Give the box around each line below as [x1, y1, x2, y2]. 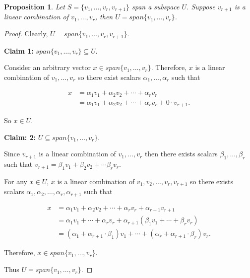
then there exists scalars [144, 148, 218, 159]
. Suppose [187, 1, 215, 11]
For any [4, 176, 27, 187]
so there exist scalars [78, 71, 141, 82]
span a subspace [131, 1, 180, 11]
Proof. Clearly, [4, 28, 48, 39]
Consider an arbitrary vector [4, 62, 91, 72]
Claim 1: [4, 45, 34, 56]
